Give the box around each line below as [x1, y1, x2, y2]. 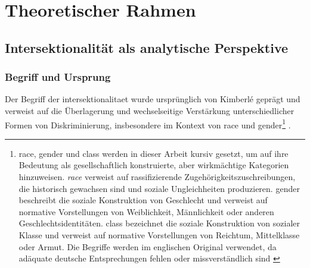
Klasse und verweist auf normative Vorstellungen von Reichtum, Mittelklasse [18, 228, 300, 241]
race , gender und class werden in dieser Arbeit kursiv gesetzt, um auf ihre [18, 147, 289, 159]
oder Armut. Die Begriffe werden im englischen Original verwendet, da [18, 240, 277, 253]
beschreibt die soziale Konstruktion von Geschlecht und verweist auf [18, 194, 268, 206]
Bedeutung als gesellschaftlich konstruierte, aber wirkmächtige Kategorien [18, 159, 289, 171]
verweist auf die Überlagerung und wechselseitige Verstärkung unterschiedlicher [5, 104, 294, 116]
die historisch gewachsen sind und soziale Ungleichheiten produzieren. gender [18, 182, 300, 194]
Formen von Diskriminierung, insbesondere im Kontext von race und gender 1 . [5, 116, 291, 131]
